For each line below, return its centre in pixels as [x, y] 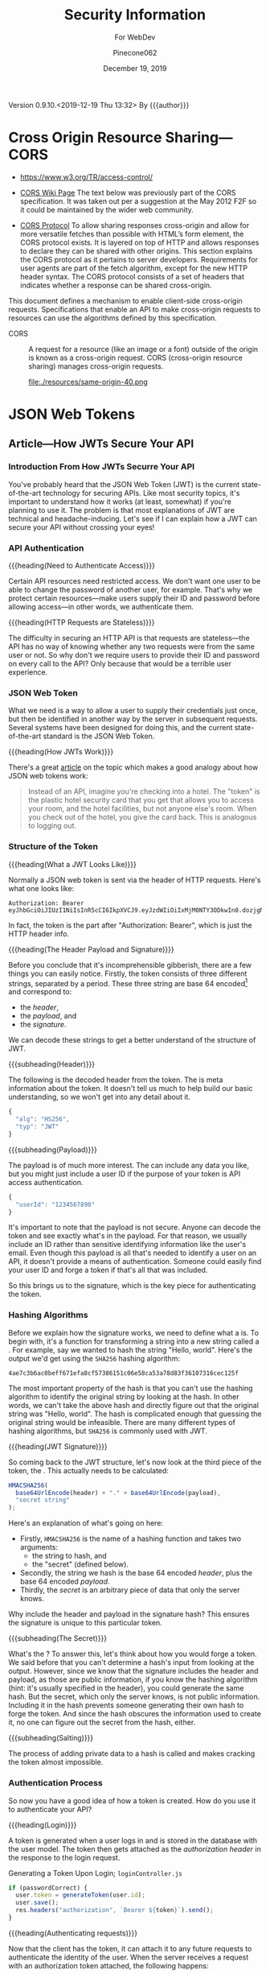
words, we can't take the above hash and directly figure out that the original [134, 1405]
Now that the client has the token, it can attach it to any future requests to [130, 1948]
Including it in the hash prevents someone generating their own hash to [126, 1705]
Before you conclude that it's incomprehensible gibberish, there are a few [130, 964]
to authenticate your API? [50, 1809]
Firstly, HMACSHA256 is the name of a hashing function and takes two [131, 1538]
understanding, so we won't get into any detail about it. [100, 1097]
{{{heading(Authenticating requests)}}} [73, 1933]
